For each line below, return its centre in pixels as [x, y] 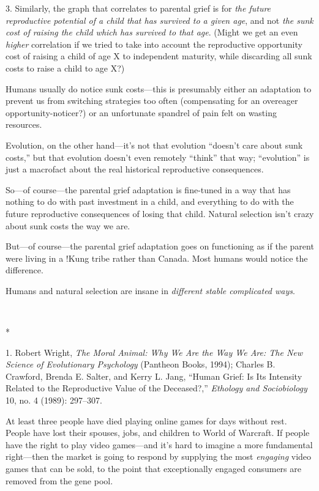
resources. [24, 124]
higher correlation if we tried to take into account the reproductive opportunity [154, 44]
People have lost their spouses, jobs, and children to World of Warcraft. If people [158, 433]
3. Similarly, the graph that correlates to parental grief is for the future [138, 8]
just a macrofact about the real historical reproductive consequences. [135, 169]
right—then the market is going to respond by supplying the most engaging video [159, 456]
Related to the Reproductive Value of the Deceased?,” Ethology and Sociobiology [156, 388]
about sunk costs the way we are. [68, 225]
